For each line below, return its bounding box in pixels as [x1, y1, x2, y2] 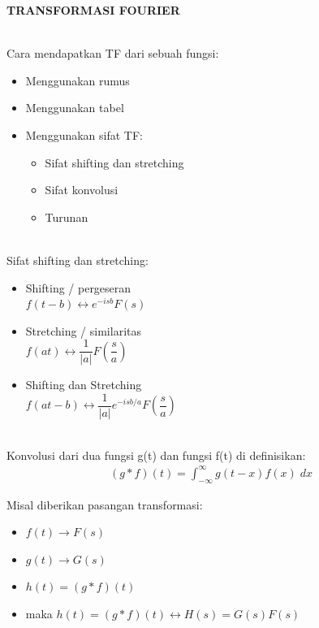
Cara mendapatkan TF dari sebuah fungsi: [6, 45, 219, 62]
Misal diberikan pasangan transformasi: [6, 496, 203, 513]
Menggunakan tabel [25, 99, 124, 116]
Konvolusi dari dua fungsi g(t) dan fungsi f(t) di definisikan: [6, 446, 306, 463]
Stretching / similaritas [25, 322, 141, 339]
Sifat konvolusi [45, 181, 119, 198]
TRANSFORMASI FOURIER [6, 2, 180, 18]
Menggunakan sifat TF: [25, 126, 143, 143]
